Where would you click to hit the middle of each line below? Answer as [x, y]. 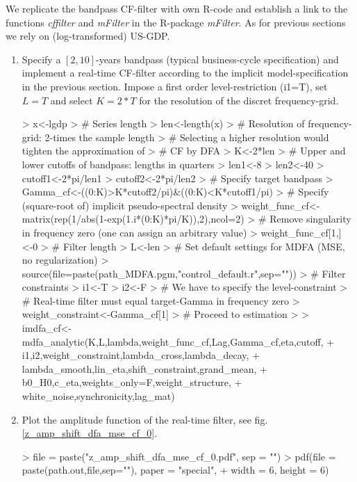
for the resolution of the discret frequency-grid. [239, 100]
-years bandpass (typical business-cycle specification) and [217, 59]
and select [72, 100]
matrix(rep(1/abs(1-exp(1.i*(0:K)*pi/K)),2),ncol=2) [133, 219]
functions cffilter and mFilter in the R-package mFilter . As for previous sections [176, 22]
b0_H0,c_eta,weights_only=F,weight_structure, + [132, 382]
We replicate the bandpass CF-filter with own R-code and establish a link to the [177, 8]
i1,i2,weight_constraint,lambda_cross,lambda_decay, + [141, 355]
